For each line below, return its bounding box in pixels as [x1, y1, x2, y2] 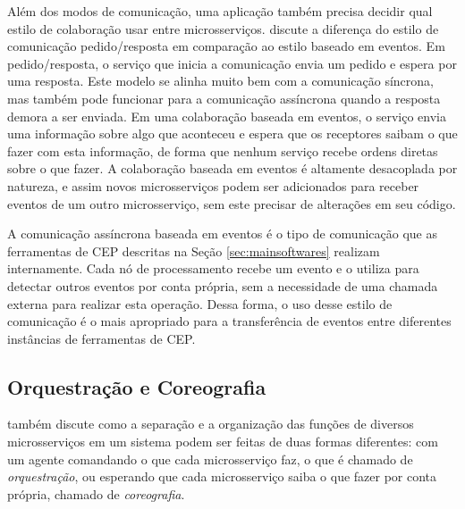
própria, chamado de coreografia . [7, 484, 185, 503]
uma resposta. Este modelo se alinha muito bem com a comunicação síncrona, [7, 71, 434, 90]
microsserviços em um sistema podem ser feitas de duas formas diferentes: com [7, 432, 438, 451]
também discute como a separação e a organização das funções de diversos [7, 414, 414, 433]
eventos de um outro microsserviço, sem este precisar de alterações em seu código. [7, 194, 456, 213]
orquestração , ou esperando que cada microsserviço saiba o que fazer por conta [7, 467, 437, 486]
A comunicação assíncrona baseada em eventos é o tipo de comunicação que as [7, 224, 437, 243]
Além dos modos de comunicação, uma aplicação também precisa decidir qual [7, 2, 433, 20]
